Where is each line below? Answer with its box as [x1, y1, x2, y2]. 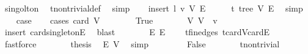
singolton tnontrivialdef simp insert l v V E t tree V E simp [4, 2, 303, 14]
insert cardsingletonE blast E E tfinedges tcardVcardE [4, 25, 269, 38]
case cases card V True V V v [16, 13, 218, 26]
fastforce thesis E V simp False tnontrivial [4, 37, 280, 50]
